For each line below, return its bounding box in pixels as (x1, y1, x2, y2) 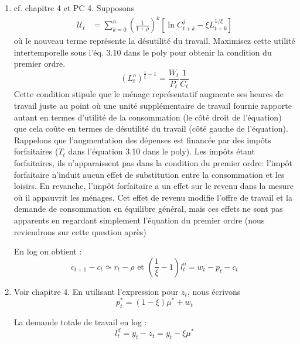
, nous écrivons (187, 285, 241, 297)
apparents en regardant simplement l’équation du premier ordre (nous (13, 214, 265, 226)
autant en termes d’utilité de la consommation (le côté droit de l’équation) (13, 111, 282, 123)
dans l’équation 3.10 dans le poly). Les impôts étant (68, 145, 255, 157)
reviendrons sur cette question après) (13, 225, 146, 238)
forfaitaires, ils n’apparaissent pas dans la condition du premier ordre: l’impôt (13, 156, 293, 168)
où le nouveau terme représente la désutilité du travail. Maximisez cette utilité (13, 35, 295, 47)
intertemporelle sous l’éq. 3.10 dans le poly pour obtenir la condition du (13, 46, 272, 58)
